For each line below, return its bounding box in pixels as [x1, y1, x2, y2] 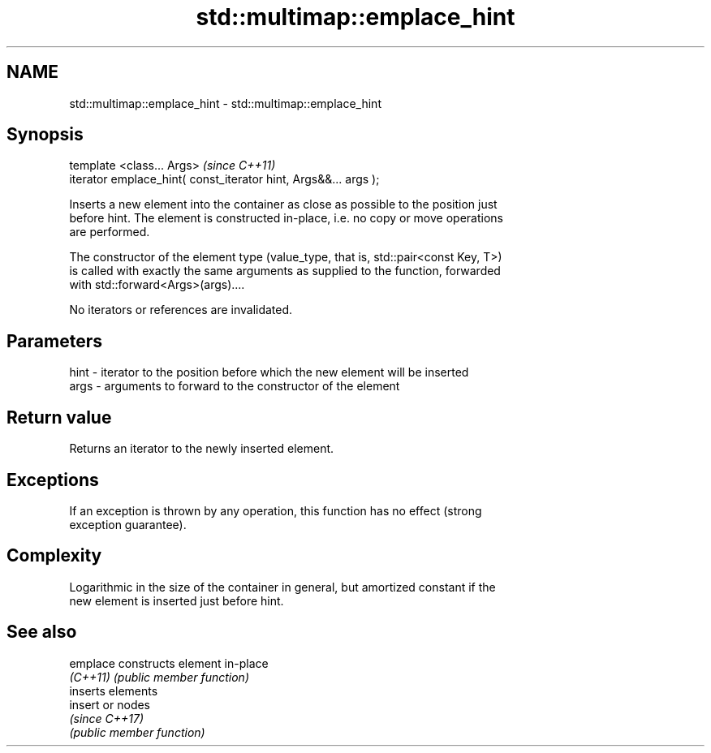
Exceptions [6, 469, 99, 490]
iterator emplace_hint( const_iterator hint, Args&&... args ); [69, 172, 380, 187]
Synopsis [6, 124, 84, 145]
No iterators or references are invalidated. [69, 303, 293, 317]
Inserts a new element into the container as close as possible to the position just [69, 197, 498, 212]
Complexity [6, 545, 102, 566]
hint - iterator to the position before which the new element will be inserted [69, 365, 469, 380]
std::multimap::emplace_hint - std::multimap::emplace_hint [69, 96, 381, 110]
